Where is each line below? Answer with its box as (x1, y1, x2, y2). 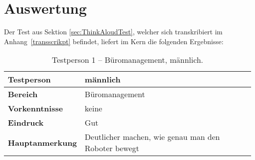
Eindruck (8, 117, 44, 129)
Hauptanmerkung (8, 136, 77, 148)
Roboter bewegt (84, 142, 139, 154)
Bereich (8, 88, 38, 100)
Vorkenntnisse (8, 103, 63, 114)
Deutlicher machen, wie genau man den (84, 131, 220, 143)
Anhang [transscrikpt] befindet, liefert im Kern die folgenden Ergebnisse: (4, 36, 224, 46)
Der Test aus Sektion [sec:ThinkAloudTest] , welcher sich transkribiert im (4, 27, 223, 37)
